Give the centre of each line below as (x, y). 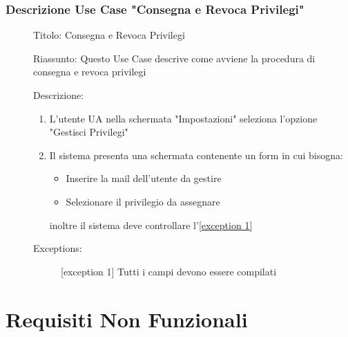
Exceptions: (58, 248)
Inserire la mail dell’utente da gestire (144, 178)
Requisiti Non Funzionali (127, 319)
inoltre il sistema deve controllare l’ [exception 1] (151, 225)
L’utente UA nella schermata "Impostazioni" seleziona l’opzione (183, 118)
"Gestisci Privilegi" (89, 132)
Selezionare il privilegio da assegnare (143, 201)
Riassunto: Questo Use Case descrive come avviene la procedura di (174, 58)
